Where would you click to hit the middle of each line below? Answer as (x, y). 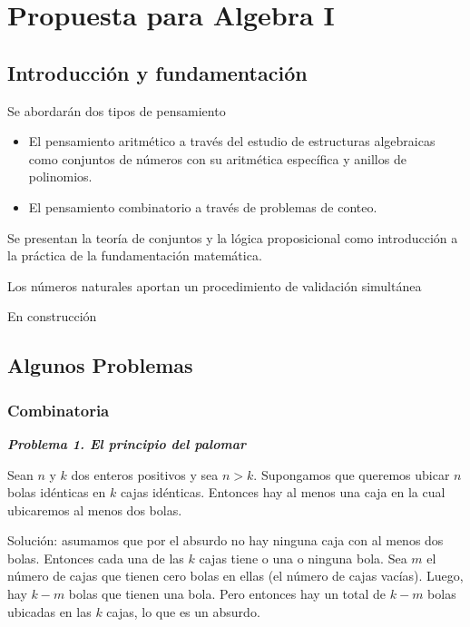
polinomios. (60, 176)
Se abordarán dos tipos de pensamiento (117, 110)
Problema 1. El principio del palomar (127, 443)
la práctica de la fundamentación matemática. (135, 255)
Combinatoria (59, 410)
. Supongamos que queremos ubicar (352, 474)
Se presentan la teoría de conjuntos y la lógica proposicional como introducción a (233, 237)
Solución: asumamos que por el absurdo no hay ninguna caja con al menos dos (225, 540)
